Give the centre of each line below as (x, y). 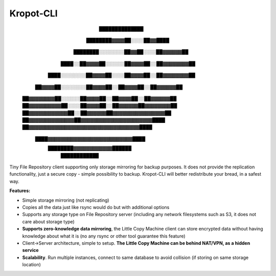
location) (31, 265)
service (30, 250)
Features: (20, 191)
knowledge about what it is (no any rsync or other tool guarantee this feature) (104, 236)
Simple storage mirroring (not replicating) (66, 200)
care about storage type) (49, 221)
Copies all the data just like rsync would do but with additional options (96, 207)
